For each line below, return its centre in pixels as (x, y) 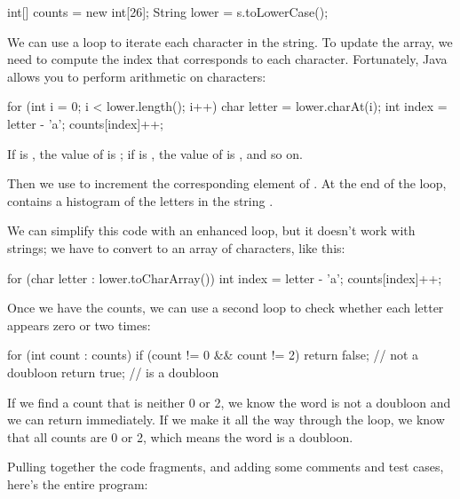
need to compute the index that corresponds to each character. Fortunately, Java (227, 59)
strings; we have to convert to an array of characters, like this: (176, 247)
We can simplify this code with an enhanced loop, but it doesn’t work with (211, 230)
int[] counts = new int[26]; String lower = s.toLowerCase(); (168, 12)
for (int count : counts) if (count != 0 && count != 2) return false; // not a (213, 355)
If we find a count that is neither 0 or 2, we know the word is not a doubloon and (229, 402)
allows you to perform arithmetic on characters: (137, 76)
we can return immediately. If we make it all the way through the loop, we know (226, 420)
